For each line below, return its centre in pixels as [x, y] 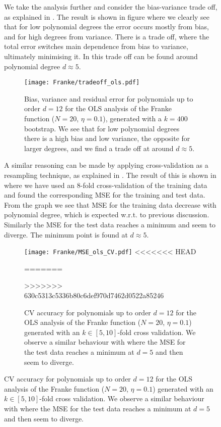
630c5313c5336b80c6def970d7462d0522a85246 [94, 295]
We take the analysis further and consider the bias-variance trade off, [111, 7]
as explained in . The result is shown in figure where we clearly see [107, 16]
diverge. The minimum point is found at [66, 234]
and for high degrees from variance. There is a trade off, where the [107, 36]
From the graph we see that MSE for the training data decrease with [110, 204]
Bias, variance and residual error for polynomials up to [109, 98]
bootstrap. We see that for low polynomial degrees [102, 128]
